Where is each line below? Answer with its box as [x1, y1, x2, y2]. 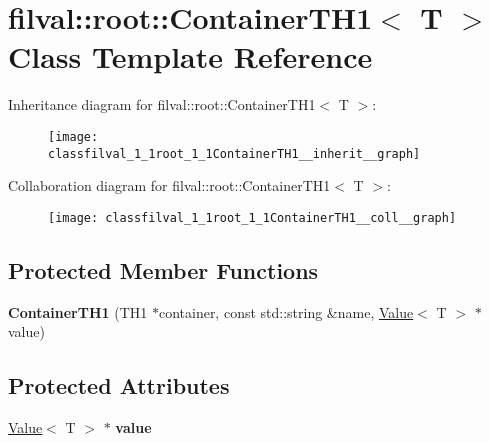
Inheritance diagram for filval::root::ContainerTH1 [8, 94, 316, 115]
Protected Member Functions [8, 254, 319, 285]
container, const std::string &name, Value [158, 301, 414, 322]
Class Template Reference [8, 36, 373, 77]
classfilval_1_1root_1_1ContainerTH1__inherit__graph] [48, 146, 421, 161]
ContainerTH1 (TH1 [8, 301, 148, 322]
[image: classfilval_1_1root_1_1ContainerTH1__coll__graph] [48, 210, 457, 225]
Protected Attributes [8, 370, 230, 401]
